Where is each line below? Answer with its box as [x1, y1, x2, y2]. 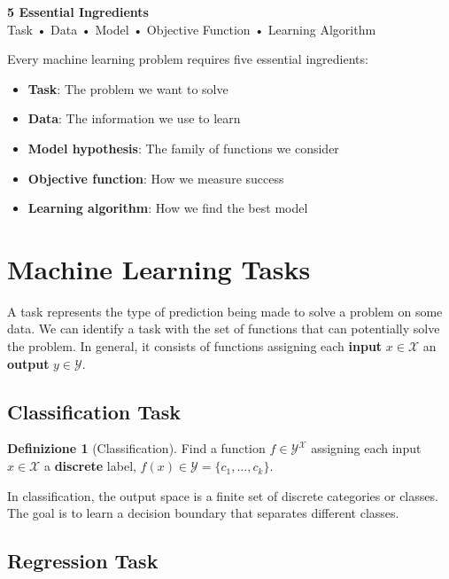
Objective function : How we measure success [27, 168, 284, 187]
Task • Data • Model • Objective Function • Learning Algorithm [7, 20, 376, 38]
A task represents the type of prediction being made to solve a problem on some [7, 301, 443, 320]
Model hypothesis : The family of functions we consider [27, 138, 339, 157]
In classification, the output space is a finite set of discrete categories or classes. [7, 486, 438, 505]
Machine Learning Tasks [7, 250, 311, 286]
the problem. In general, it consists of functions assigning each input [7, 337, 383, 356]
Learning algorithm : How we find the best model [27, 199, 308, 217]
